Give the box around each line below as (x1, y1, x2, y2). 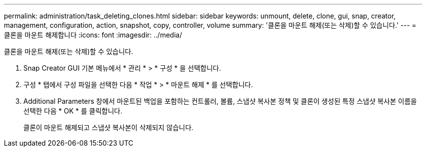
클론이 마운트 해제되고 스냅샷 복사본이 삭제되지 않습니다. (23, 123, 194, 132)
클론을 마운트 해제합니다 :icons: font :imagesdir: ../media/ (4, 31, 182, 39)
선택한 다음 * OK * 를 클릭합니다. (23, 107, 123, 115)
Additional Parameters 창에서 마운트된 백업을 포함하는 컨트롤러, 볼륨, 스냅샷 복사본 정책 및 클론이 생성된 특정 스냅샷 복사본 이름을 (23, 97, 417, 105)
